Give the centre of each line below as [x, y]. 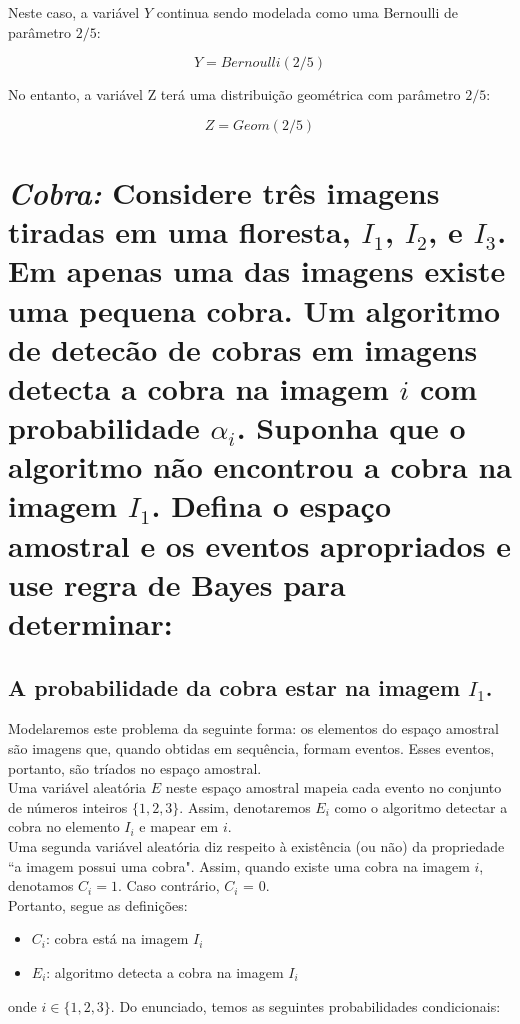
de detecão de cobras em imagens [243, 348]
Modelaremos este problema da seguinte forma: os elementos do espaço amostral [254, 728]
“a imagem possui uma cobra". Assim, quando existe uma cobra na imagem [239, 865]
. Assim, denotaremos [245, 806]
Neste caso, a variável [74, 12]
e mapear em [179, 826]
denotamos [41, 885]
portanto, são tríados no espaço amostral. [135, 767]
